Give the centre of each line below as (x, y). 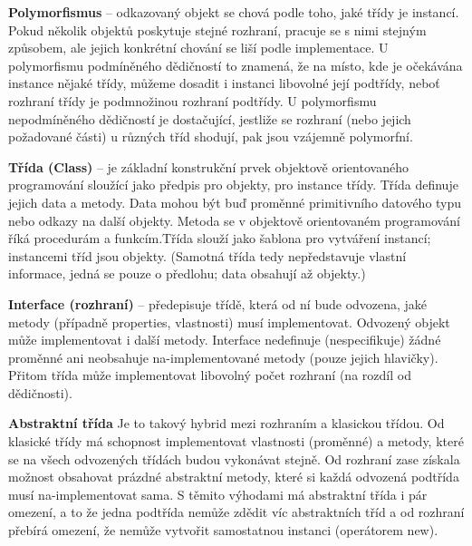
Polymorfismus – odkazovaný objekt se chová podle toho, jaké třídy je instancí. (234, 12)
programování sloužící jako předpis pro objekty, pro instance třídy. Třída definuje (233, 185)
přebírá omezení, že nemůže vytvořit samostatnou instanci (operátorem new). (223, 530)
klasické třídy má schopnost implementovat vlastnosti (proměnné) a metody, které (236, 441)
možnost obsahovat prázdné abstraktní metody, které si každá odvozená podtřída (234, 477)
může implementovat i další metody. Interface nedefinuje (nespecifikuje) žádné (225, 340)
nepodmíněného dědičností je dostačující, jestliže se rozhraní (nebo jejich (210, 118)
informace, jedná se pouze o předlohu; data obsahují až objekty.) (187, 273)
